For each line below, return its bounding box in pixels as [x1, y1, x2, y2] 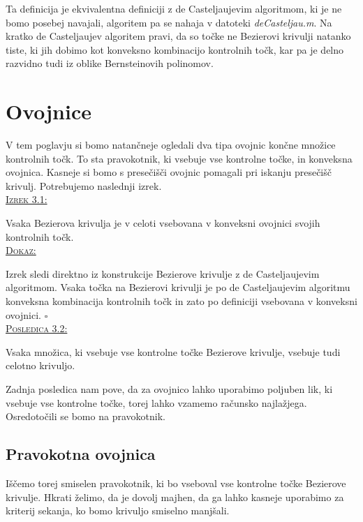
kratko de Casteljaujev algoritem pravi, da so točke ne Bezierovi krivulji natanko [6, 29, 351, 43]
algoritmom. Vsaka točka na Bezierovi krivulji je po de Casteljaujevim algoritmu [6, 280, 350, 294]
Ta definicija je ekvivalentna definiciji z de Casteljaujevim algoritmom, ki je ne [6, 1, 342, 15]
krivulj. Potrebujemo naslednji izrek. [6, 178, 162, 193]
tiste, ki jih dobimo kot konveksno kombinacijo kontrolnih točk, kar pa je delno [6, 42, 344, 57]
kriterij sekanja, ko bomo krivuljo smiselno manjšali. [6, 503, 230, 518]
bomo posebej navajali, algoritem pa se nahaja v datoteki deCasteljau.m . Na [6, 15, 332, 29]
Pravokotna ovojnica [6, 443, 156, 465]
